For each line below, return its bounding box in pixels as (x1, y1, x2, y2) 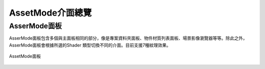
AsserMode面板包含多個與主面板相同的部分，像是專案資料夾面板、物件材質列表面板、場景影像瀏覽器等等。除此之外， (9, 35, 247, 41)
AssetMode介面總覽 (9, 7, 92, 18)
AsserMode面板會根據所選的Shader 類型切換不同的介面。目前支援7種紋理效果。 (9, 42, 171, 48)
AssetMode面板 (9, 53, 41, 59)
